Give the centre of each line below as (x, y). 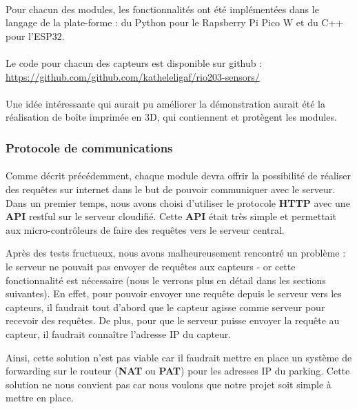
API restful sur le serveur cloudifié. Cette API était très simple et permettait (171, 216)
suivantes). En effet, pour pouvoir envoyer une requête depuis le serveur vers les (174, 293)
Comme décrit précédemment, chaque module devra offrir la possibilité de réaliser (178, 176)
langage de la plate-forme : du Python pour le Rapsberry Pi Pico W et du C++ (175, 22)
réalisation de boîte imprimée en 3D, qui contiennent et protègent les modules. (171, 117)
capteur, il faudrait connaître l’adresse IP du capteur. (119, 333)
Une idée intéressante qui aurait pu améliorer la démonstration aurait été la (166, 103)
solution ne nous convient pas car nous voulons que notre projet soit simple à (169, 384)
